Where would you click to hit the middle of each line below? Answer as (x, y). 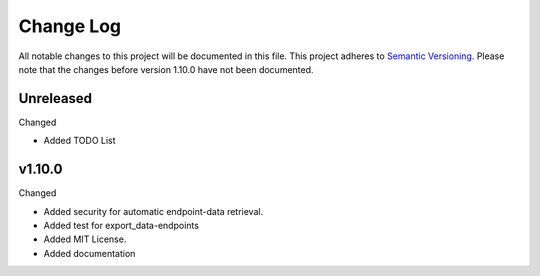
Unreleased (55, 98)
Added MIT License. (85, 239)
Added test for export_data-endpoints (121, 225)
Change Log (70, 26)
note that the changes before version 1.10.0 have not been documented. (166, 69)
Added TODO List (79, 141)
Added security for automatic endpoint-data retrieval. (153, 211)
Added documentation (89, 253)
